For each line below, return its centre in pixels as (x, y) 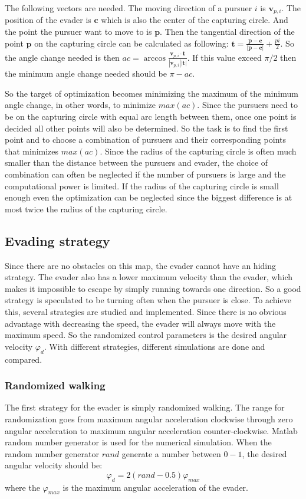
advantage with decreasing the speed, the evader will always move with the (140, 323)
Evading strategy (57, 240)
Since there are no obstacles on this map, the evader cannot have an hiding (140, 265)
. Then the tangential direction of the (227, 32)
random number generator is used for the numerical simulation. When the (138, 442)
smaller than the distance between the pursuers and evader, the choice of (136, 162)
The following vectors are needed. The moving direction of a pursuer (129, 8)
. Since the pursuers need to (247, 105)
